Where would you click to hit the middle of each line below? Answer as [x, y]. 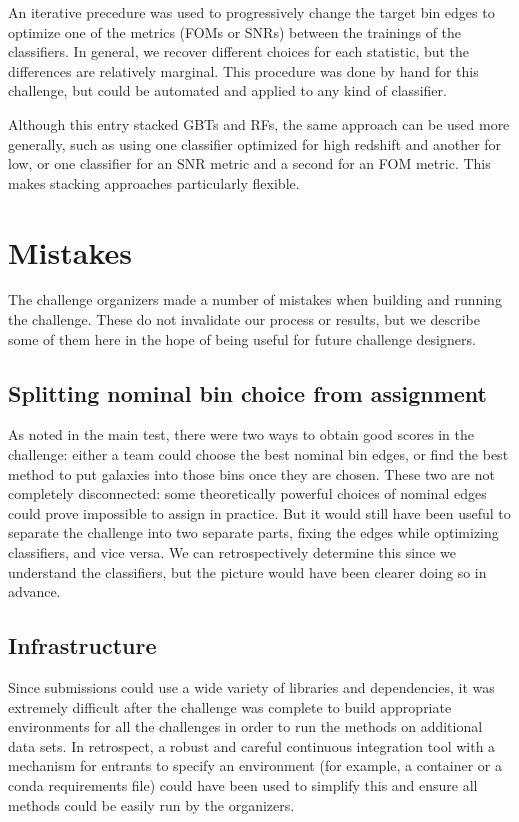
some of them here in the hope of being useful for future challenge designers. [242, 338]
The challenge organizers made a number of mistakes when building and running [255, 299]
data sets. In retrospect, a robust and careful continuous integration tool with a [252, 745]
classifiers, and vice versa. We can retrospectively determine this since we [232, 552]
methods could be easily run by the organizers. [151, 804]
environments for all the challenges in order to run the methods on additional [245, 726]
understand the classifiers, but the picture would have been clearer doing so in [247, 571]
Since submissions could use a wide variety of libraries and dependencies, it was [251, 687]
